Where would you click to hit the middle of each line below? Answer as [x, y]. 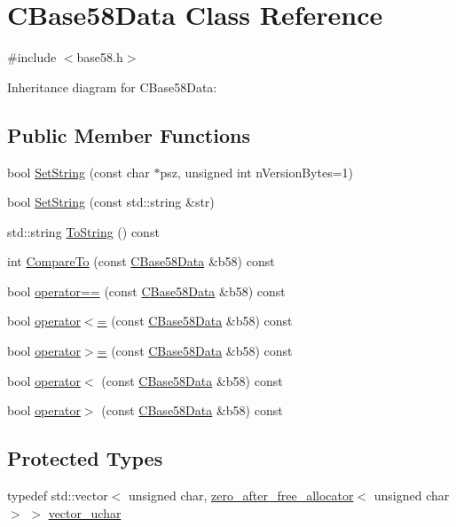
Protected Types [85, 458]
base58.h [100, 57]
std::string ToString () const [83, 231]
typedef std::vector [58, 496]
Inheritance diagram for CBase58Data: [112, 87]
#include [32, 57]
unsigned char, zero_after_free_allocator [241, 496]
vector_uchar [85, 512]
